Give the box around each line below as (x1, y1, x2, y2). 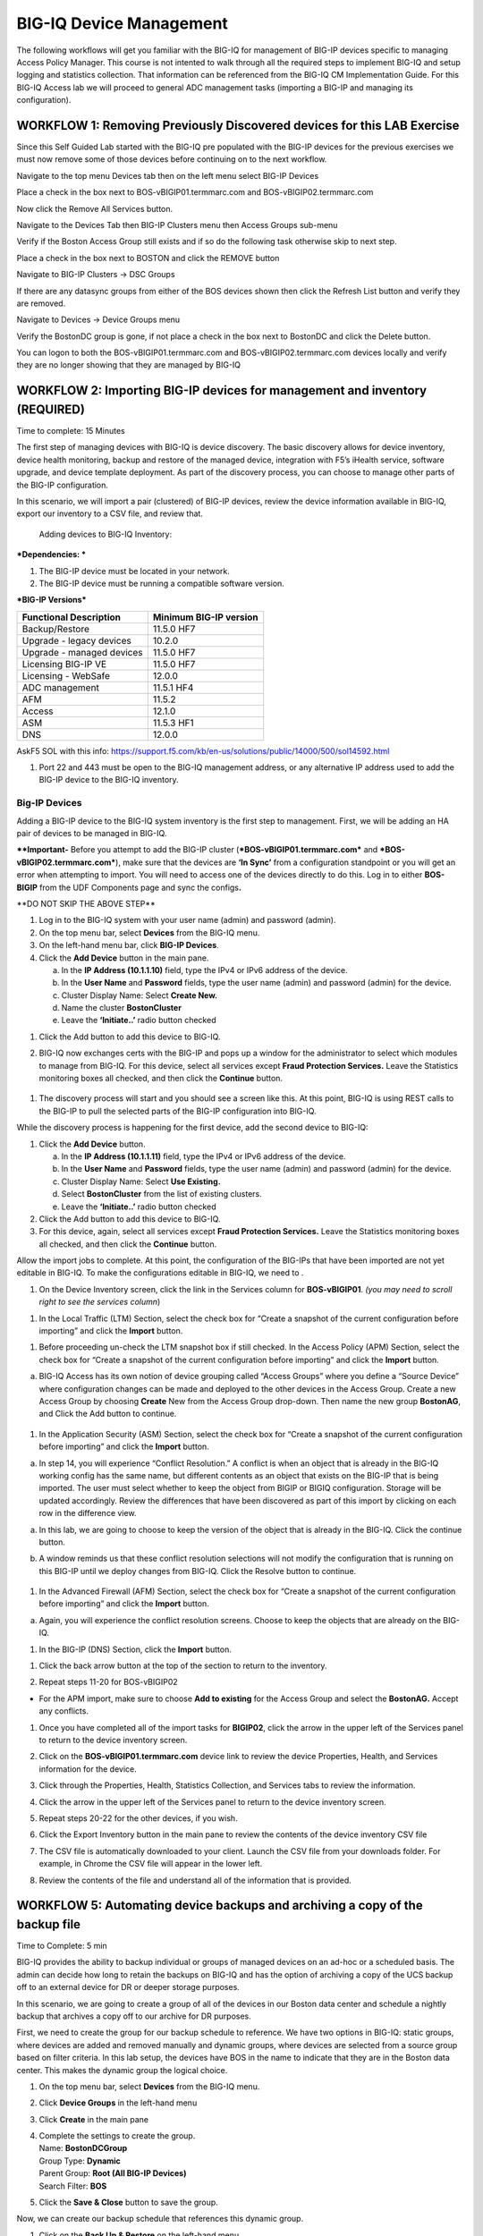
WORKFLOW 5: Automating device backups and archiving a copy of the (16, 1898, 424, 1913)
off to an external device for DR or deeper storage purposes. (16, 1982, 241, 1993)
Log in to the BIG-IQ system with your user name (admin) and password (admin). (38, 915, 336, 926)
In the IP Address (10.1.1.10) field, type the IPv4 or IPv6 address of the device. (61, 964, 348, 975)
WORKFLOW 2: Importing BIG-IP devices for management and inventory (16, 383, 428, 398)
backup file (16, 1917, 80, 1932)
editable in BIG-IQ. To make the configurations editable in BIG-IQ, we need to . (16, 1267, 304, 1278)
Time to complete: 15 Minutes (16, 425, 125, 436)
